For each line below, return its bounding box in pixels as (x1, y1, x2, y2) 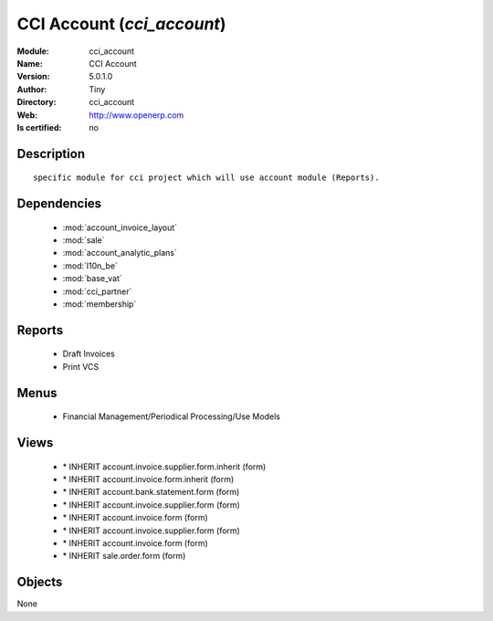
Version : (16, 71, 50, 82)
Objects (16, 574, 63, 590)
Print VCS (62, 361, 100, 372)
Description (16, 146, 86, 162)
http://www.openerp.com (89, 110, 184, 121)
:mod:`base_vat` (62, 273, 122, 284)
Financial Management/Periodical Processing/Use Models (62, 411, 280, 422)
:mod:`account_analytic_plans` (62, 247, 177, 258)
